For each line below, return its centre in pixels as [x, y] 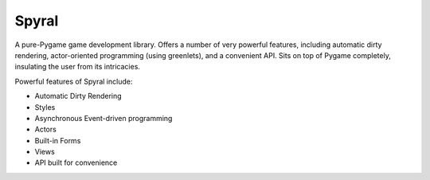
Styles [45, 107]
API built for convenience [76, 162]
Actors [46, 129]
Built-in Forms [58, 140]
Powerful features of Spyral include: [74, 81]
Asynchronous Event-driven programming [104, 118]
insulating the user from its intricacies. [78, 67]
